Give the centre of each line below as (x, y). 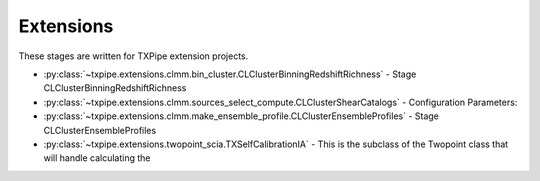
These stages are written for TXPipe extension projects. (133, 56)
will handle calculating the (97, 158)
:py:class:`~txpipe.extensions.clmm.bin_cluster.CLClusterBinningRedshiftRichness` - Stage (230, 74)
